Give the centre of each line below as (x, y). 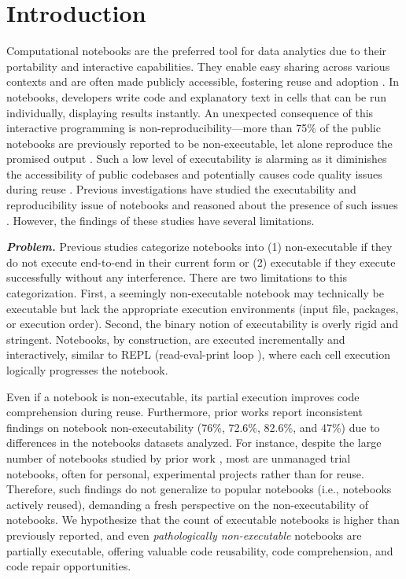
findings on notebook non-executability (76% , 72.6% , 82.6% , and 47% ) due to (193, 427)
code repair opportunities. (69, 566)
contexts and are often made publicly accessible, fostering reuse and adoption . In (203, 81)
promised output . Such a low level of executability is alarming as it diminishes (197, 159)
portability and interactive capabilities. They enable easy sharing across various (198, 66)
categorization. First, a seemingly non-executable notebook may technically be (195, 293)
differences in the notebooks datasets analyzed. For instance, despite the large (194, 443)
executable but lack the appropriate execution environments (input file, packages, (203, 308)
